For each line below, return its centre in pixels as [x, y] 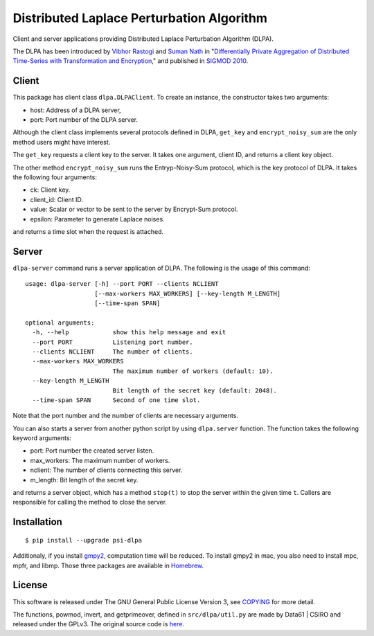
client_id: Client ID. [56, 199]
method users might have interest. [62, 142]
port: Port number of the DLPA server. [84, 120]
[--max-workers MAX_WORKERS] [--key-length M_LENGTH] [188, 293]
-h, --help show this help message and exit [129, 333]
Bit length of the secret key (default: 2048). [195, 390]
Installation [37, 522]
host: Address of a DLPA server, [75, 110]
